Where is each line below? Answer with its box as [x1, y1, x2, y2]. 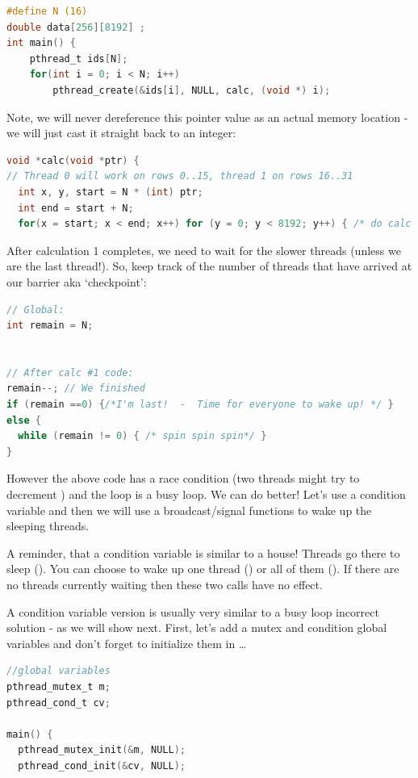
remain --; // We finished [6, 383, 145, 395]
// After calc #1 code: [6, 366, 134, 379]
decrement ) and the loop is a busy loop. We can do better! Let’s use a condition [6, 486, 406, 503]
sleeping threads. [6, 517, 90, 534]
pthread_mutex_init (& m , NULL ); [18, 744, 186, 756]
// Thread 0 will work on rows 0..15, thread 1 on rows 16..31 [6, 170, 353, 182]
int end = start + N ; [18, 202, 134, 214]
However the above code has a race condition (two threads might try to [6, 470, 360, 487]
